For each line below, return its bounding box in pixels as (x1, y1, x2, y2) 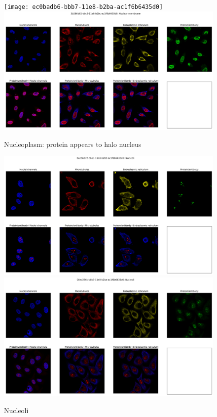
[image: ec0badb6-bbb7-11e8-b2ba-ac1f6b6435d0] (4, 3, 163, 10)
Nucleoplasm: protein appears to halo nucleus (4, 139, 142, 149)
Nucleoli (4, 405, 29, 415)
